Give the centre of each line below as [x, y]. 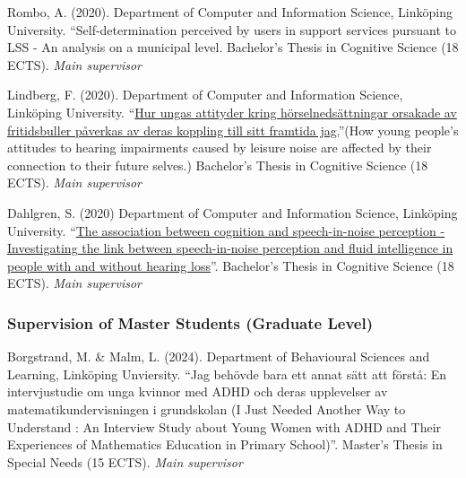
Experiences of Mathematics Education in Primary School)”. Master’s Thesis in [225, 444]
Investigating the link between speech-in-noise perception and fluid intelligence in [230, 248]
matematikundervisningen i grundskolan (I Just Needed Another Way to [207, 408]
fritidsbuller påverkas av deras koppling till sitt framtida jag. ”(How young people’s [233, 130]
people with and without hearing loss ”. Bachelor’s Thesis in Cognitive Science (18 [231, 265]
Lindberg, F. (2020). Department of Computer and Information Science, [205, 95]
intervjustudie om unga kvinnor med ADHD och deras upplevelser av [198, 391]
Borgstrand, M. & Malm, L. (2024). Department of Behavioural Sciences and [219, 356]
